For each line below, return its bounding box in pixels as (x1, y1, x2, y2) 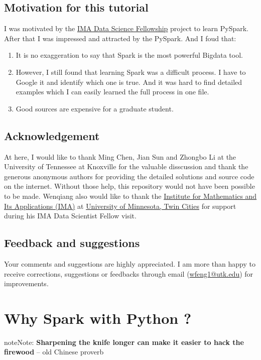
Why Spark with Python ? (4, 307, 192, 328)
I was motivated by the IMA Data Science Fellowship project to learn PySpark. (4, 23, 248, 34)
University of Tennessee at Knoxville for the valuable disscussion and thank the (4, 161, 248, 172)
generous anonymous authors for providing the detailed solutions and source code (4, 171, 254, 181)
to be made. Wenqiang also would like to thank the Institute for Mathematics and (4, 190, 257, 201)
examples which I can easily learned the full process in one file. (16, 86, 209, 97)
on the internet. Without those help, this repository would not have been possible (4, 181, 255, 191)
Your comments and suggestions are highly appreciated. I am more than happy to (4, 258, 255, 269)
